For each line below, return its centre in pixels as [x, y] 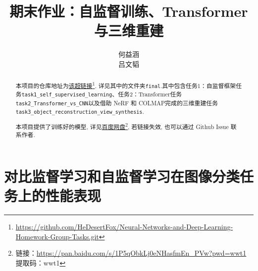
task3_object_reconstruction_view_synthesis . [80, 111]
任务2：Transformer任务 [150, 94]
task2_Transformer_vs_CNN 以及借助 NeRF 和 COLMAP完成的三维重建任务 [117, 103]
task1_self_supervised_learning [67, 95]
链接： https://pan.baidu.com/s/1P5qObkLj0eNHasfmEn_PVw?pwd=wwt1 [131, 253]
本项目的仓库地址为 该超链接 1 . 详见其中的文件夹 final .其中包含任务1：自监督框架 [126, 85]
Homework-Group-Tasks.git [57, 236]
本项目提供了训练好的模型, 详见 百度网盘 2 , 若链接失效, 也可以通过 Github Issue [122, 126]
